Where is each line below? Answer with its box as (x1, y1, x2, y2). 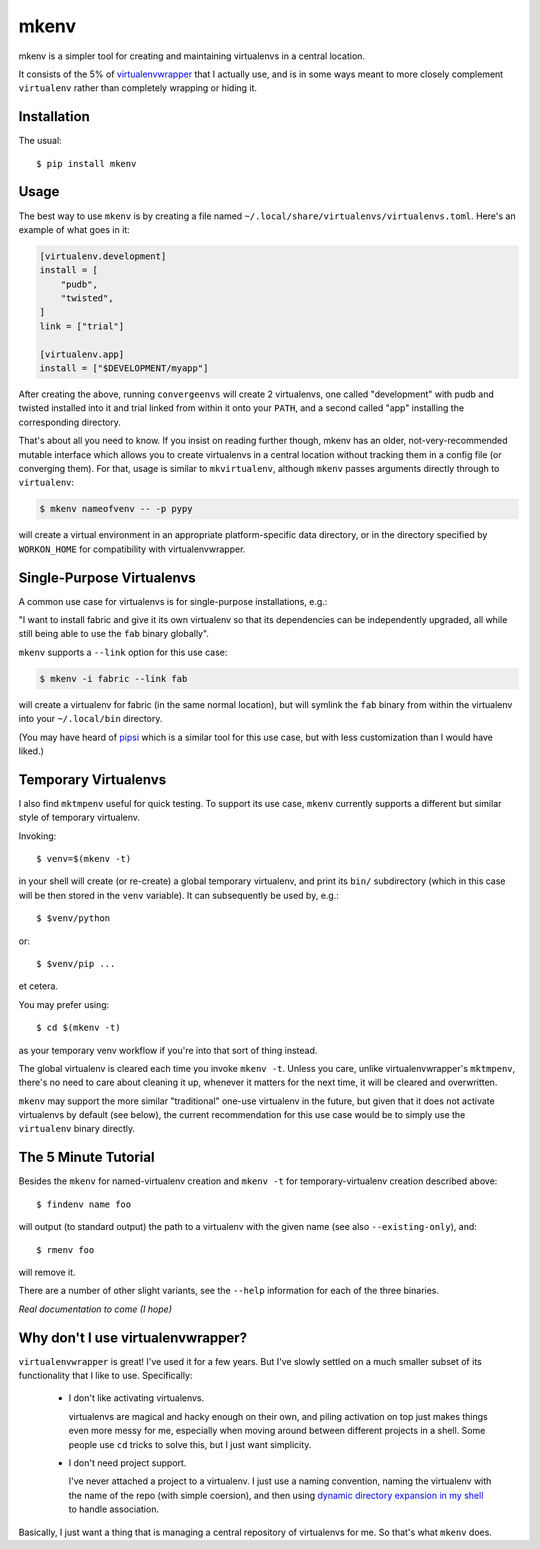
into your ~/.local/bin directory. (18, 713, 163, 725)
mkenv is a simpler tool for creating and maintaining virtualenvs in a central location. (18, 50, 365, 62)
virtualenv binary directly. (18, 1123, 136, 1135)
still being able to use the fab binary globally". (18, 628, 210, 640)
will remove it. (18, 1266, 76, 1278)
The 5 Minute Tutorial (18, 1149, 155, 1166)
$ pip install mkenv (36, 158, 137, 169)
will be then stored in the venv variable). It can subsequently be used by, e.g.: (18, 889, 339, 901)
